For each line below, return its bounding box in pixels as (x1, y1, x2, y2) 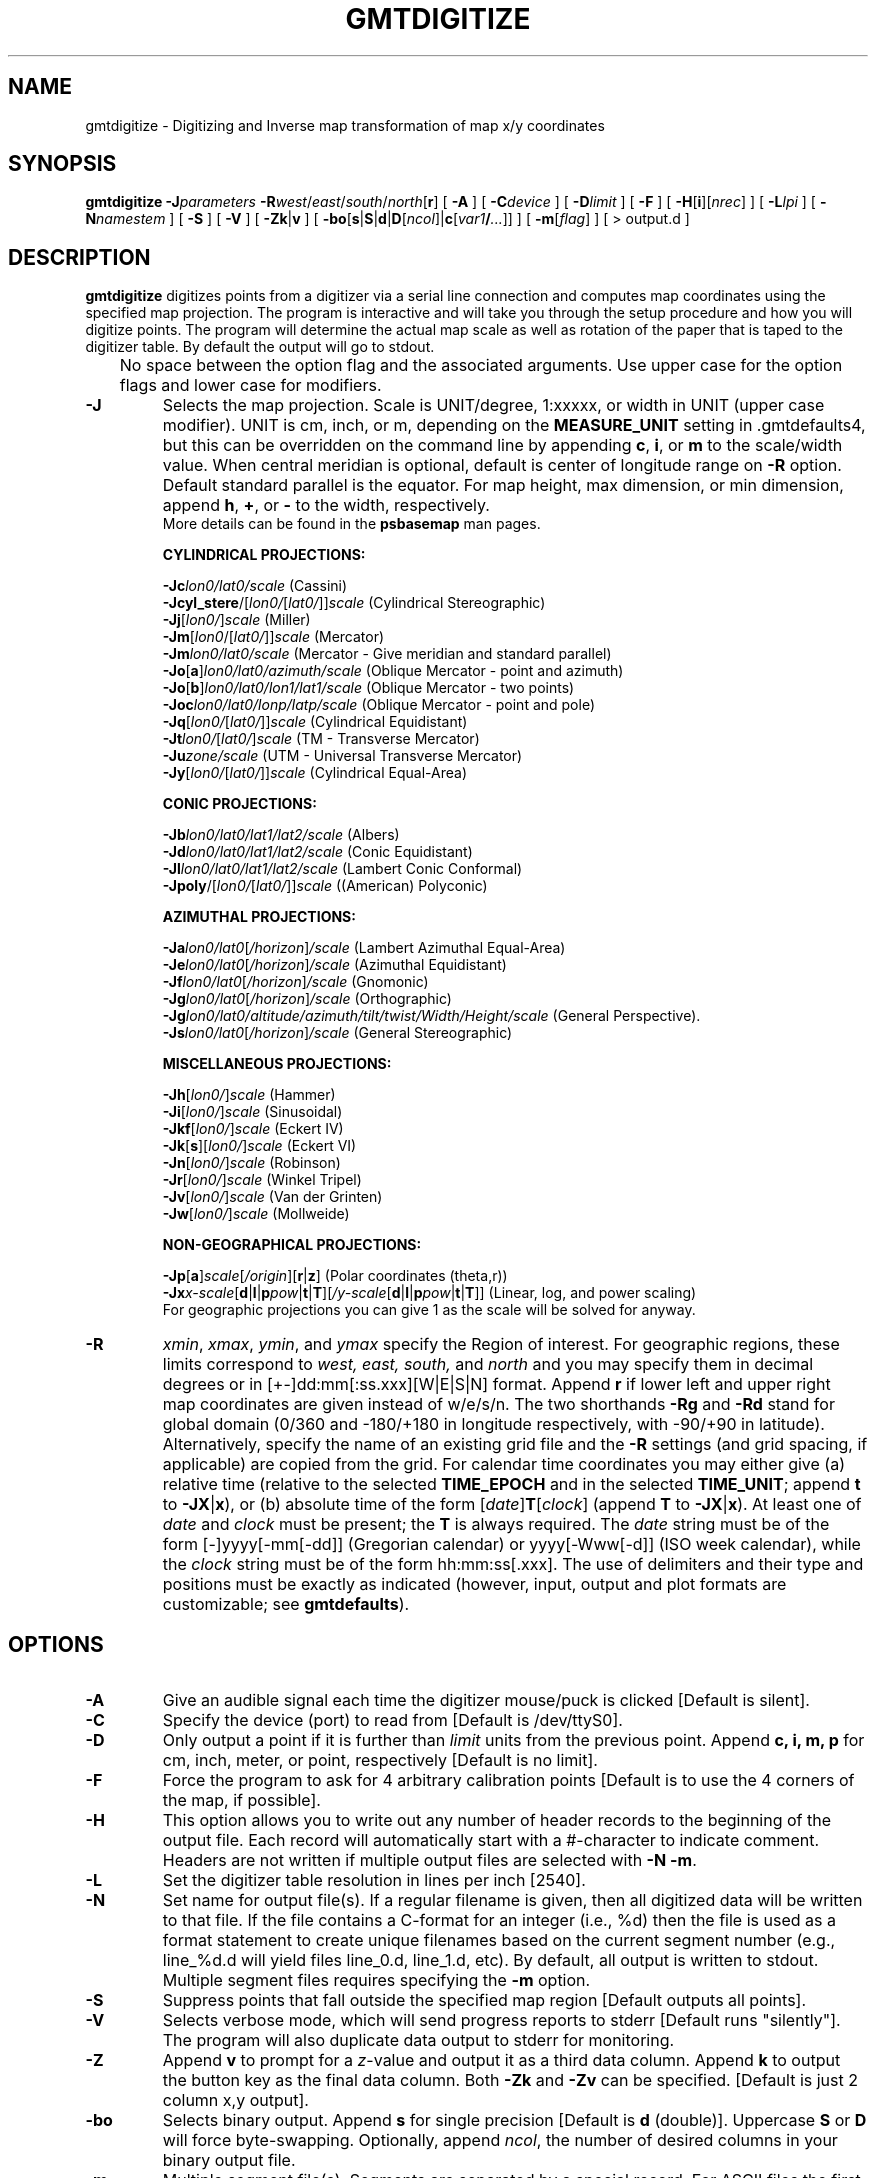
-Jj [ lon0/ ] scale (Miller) (162, 611, 311, 629)
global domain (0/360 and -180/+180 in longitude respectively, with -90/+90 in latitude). (162, 1414, 825, 1435)
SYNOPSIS (8, 151, 117, 177)
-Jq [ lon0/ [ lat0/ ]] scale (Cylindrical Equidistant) (162, 713, 468, 731)
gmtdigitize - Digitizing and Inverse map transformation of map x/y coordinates (85, 116, 605, 134)
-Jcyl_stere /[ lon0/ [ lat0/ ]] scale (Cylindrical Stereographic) (162, 594, 546, 612)
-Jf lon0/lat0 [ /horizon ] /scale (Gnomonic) (162, 973, 429, 991)
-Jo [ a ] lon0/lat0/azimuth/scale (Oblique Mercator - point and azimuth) (162, 662, 624, 680)
